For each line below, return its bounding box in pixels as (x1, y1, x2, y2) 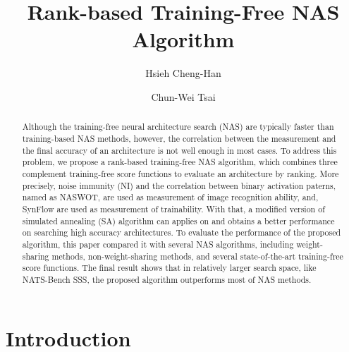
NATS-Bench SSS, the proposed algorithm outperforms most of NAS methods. (22, 273, 312, 285)
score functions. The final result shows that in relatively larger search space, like (22, 262, 317, 274)
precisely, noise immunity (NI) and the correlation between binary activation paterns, (22, 179, 336, 191)
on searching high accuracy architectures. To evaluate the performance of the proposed (22, 226, 341, 238)
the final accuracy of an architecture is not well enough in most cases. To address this (22, 144, 337, 156)
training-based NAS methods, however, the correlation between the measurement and (22, 132, 336, 144)
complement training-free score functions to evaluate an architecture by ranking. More (22, 167, 339, 179)
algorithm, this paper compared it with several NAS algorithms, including (22, 238, 294, 250)
